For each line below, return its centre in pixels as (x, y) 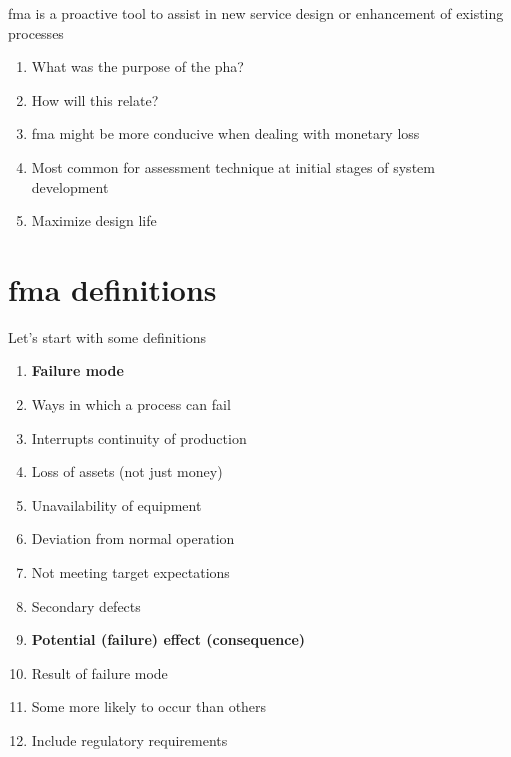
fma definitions (112, 288)
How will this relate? (95, 99)
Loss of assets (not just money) (127, 471)
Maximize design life (94, 220)
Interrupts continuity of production (139, 437)
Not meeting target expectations (130, 572)
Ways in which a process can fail (131, 404)
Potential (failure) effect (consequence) (168, 639)
